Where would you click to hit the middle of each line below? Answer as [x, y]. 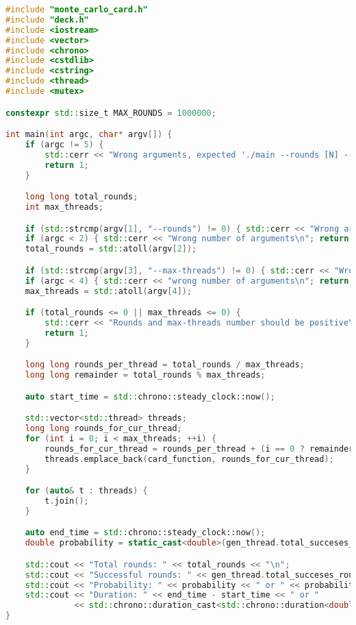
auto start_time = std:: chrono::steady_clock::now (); [150, 396]
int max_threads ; [64, 207]
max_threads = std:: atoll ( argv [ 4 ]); [109, 291]
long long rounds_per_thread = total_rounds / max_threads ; [165, 365]
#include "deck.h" [47, 20]
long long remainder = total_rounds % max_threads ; [145, 375]
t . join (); [67, 501]
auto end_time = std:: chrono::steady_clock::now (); [145, 533]
